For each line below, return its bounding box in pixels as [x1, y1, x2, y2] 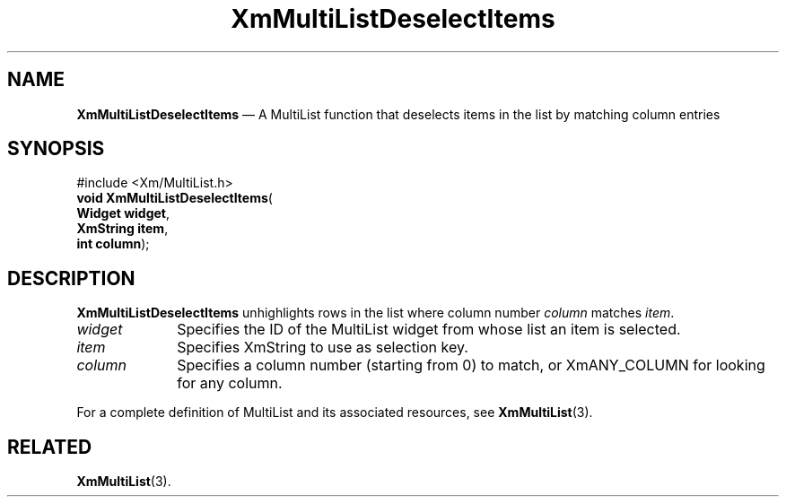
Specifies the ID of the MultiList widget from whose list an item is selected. [177, 320, 681, 339]
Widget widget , [76, 205, 170, 222]
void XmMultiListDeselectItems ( [76, 190, 273, 206]
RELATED [7, 435, 92, 458]
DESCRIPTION [7, 266, 135, 290]
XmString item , [76, 221, 169, 237]
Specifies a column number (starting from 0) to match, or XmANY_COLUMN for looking [177, 356, 765, 375]
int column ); [76, 236, 150, 252]
